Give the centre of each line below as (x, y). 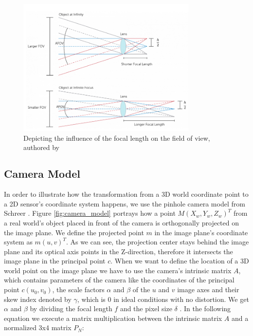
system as (18, 242)
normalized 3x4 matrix (38, 327)
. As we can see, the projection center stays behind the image (157, 242)
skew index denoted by (38, 299)
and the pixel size (146, 308)
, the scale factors (78, 289)
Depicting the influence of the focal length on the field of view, (117, 138)
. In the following (205, 308)
